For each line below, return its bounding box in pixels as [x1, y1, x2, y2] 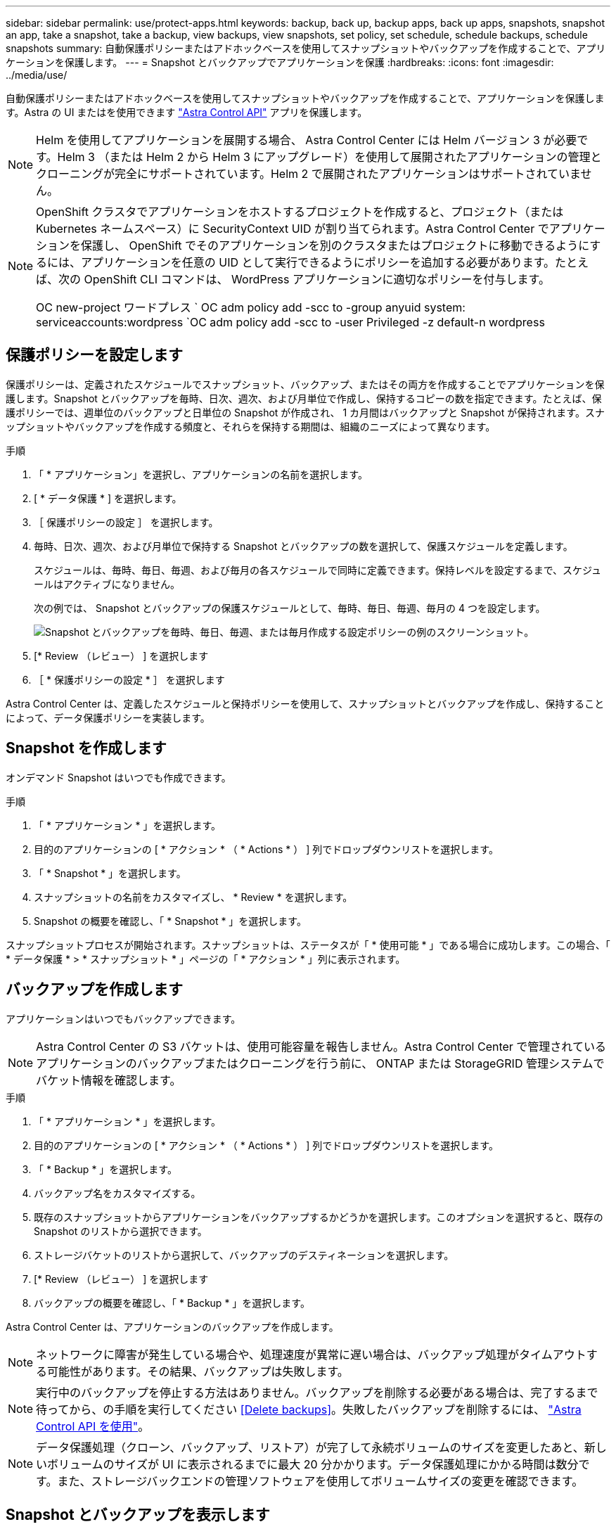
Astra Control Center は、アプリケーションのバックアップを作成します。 [6, 1320, 339, 1333]
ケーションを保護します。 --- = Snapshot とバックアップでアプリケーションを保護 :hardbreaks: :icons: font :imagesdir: [6, 56, 554, 68]
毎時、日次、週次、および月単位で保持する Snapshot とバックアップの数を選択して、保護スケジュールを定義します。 [34, 539, 573, 552]
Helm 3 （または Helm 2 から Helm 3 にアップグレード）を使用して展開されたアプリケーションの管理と [57, 150, 602, 164]
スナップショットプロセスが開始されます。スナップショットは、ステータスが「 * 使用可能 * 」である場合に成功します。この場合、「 [6, 938, 610, 951]
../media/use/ [6, 69, 68, 81]
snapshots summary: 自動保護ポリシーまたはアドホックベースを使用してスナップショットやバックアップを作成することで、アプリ [6, 42, 606, 54]
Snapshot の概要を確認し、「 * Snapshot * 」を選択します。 [34, 914, 307, 927]
